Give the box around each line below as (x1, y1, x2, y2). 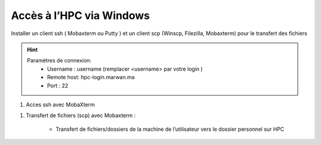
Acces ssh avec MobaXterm (26, 101, 95, 108)
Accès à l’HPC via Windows (11, 9, 150, 22)
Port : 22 (47, 82, 68, 89)
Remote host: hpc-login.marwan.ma (47, 74, 135, 81)
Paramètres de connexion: (27, 57, 92, 64)
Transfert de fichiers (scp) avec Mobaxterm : (26, 112, 136, 119)
